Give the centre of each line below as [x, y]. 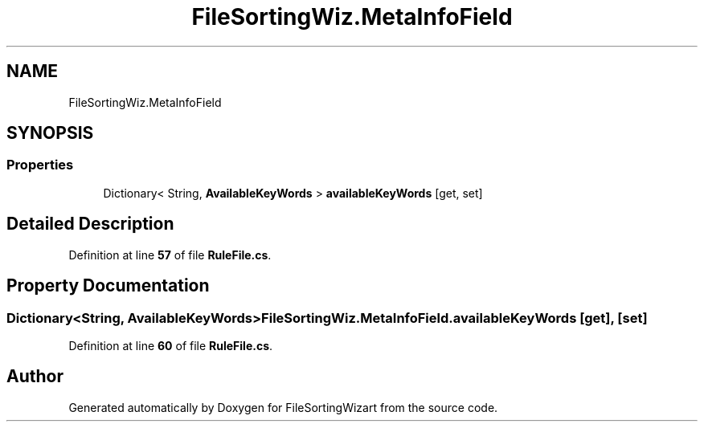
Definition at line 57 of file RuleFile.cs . [170, 255]
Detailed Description [90, 224]
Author [35, 377]
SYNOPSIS [50, 133]
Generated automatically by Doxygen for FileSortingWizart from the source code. [283, 407]
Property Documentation [108, 286]
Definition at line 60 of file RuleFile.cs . [171, 345]
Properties [40, 165]
